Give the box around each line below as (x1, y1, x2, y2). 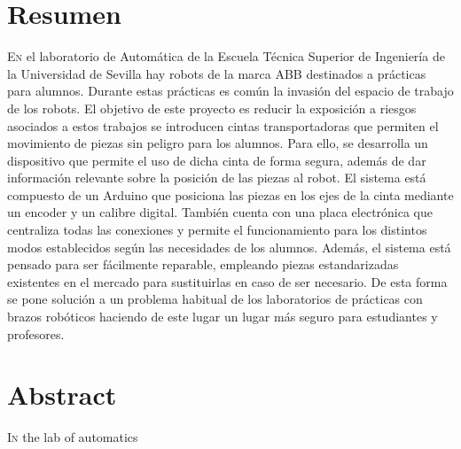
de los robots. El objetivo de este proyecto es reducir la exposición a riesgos (7, 98, 417, 117)
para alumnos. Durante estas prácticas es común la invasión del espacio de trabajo (7, 81, 454, 100)
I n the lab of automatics (7, 428, 138, 446)
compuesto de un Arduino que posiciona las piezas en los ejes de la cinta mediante (7, 185, 454, 204)
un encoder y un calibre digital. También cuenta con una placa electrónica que (7, 203, 434, 221)
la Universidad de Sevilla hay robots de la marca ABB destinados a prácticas (7, 64, 426, 82)
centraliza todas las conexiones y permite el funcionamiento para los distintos (7, 221, 427, 239)
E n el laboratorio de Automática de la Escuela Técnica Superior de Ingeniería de (7, 47, 445, 66)
